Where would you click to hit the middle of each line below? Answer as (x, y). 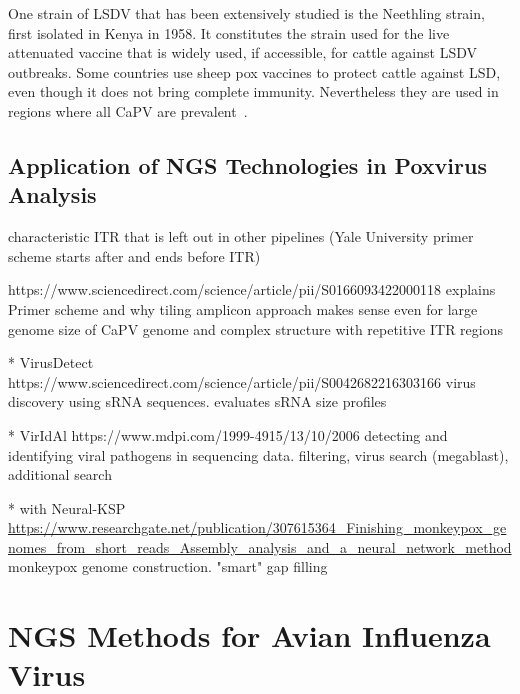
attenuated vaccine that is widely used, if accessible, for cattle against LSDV (242, 52)
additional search (60, 474)
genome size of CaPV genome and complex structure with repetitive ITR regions (255, 328)
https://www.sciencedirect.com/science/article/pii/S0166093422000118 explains (252, 289)
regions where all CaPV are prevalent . (128, 110)
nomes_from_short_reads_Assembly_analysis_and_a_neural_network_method (260, 546)
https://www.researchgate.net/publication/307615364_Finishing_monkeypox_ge (257, 527)
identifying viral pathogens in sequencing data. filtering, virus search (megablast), (258, 454)
